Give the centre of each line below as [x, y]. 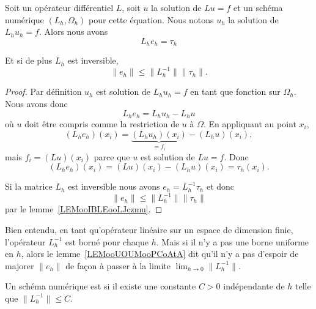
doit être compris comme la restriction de [102, 123]
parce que [112, 156]
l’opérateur [25, 241]
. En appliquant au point [250, 123]
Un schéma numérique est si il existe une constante [101, 286]
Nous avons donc [36, 103]
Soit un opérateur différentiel [59, 7]
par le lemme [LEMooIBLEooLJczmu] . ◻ [84, 209]
